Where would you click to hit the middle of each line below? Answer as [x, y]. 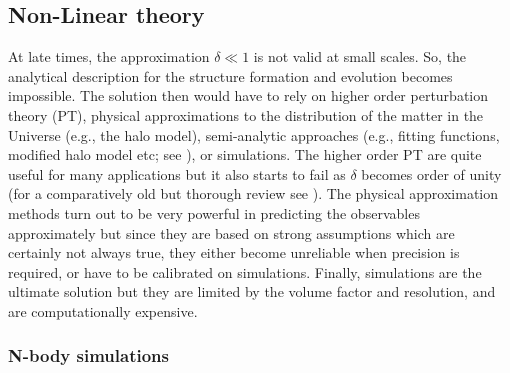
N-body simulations [88, 355]
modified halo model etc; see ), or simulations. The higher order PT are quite [245, 154]
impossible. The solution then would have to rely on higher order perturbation [248, 95]
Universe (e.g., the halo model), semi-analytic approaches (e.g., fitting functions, [254, 134]
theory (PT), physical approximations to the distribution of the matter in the [246, 114]
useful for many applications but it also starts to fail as [177, 173]
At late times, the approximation [109, 56]
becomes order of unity [431, 173]
